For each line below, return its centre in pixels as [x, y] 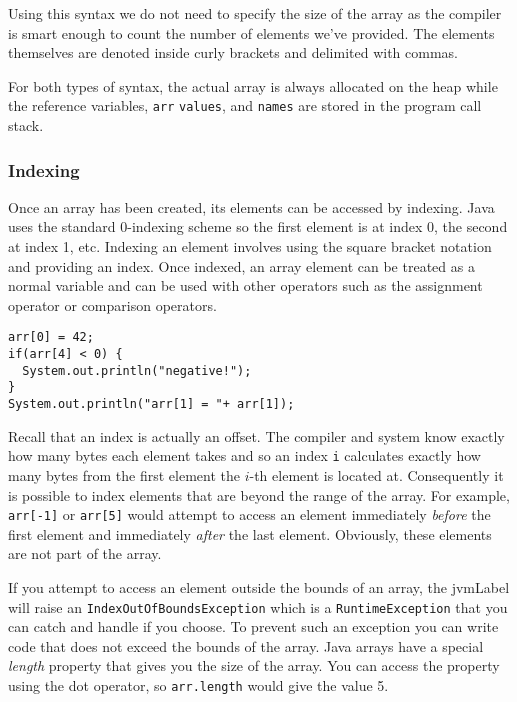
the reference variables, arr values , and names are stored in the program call [245, 105]
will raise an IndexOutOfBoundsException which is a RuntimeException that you [258, 606]
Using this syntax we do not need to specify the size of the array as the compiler [255, 13]
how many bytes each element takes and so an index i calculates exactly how [244, 455]
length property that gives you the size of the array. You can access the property [254, 665]
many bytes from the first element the [124, 474]
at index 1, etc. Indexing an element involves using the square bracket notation [250, 246]
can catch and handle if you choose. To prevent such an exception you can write [253, 626]
